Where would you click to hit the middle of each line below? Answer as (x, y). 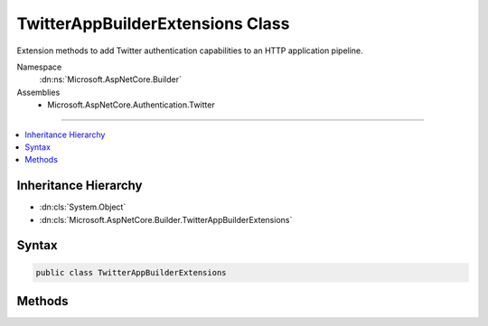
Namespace (39, 67)
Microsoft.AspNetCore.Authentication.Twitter (131, 105)
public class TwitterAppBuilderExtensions (131, 272)
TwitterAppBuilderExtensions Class (153, 23)
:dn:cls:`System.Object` (83, 207)
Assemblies (38, 92)
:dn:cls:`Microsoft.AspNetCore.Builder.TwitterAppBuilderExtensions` (166, 219)
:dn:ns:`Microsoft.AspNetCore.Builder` (111, 79)
